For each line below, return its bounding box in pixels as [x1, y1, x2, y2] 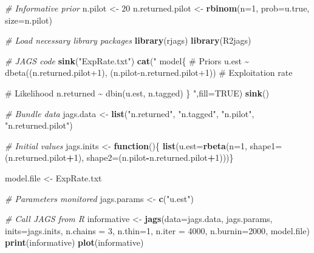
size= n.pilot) [5, 13, 52, 26]
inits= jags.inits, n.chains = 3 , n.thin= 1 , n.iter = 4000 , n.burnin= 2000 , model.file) [5, 224, 310, 237]
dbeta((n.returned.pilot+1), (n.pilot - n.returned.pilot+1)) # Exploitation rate [5, 66, 293, 79]
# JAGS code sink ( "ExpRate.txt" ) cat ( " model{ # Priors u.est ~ [5, 54, 250, 67]
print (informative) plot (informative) [5, 236, 144, 249]
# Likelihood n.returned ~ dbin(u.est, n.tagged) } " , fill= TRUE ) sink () [5, 86, 269, 99]
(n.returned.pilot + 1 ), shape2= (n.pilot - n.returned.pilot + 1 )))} [5, 151, 234, 164]
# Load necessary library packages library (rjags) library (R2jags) [5, 34, 251, 47]
